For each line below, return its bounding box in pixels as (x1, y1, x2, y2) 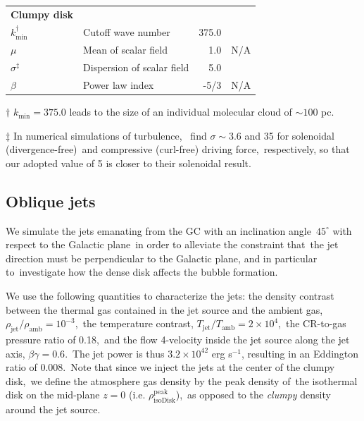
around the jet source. (6, 402, 101, 417)
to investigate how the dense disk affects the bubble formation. (6, 264, 278, 279)
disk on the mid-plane (6, 387, 100, 402)
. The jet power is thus (65, 346, 165, 360)
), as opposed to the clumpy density (175, 387, 331, 402)
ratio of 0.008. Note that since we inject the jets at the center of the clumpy (6, 360, 335, 374)
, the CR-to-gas (278, 316, 346, 331)
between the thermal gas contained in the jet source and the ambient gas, (6, 302, 323, 317)
